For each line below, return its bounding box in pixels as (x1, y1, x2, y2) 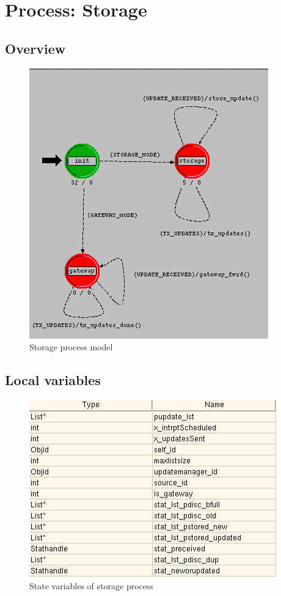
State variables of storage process (29, 579, 154, 592)
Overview (5, 39, 66, 57)
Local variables (5, 370, 101, 389)
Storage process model (29, 340, 113, 353)
